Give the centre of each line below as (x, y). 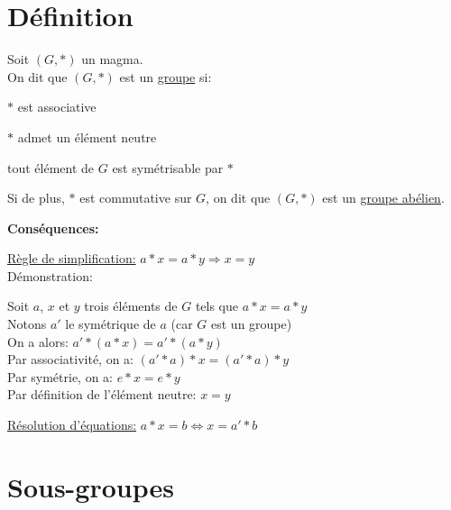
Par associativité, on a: (70, 359)
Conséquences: (53, 228)
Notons (27, 324)
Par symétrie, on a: (60, 376)
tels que (217, 306)
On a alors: (38, 341)
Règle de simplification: (72, 258)
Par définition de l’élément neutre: (102, 394)
